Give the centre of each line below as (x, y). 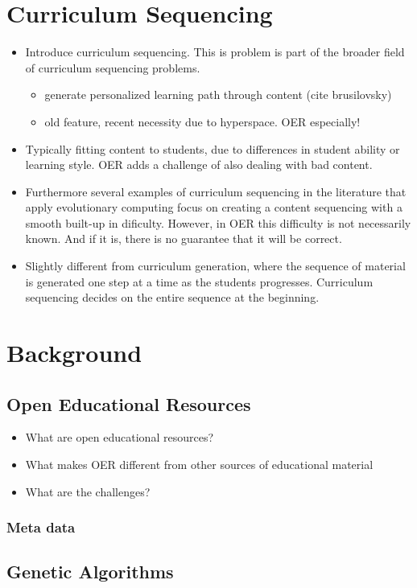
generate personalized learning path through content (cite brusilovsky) (218, 95)
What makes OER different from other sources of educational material (199, 465)
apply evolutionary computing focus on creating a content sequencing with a (214, 207)
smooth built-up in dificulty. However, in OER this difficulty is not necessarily (218, 222)
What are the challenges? (88, 491)
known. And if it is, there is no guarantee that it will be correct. (184, 238)
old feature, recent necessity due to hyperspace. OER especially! (202, 121)
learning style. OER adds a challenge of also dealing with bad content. (199, 164)
